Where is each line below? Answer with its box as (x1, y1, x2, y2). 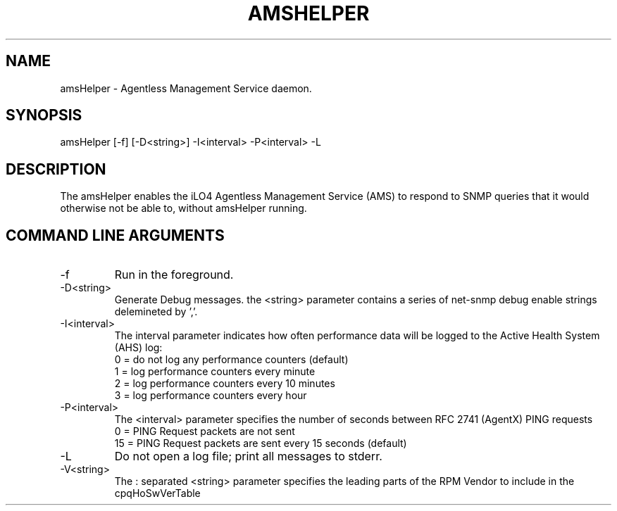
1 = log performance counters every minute (114, 365, 316, 378)
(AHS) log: (114, 341, 163, 354)
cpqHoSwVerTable (114, 487, 201, 500)
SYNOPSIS (6, 106, 82, 125)
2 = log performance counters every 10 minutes (114, 377, 335, 390)
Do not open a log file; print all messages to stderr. (114, 449, 382, 464)
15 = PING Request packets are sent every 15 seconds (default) (114, 437, 407, 450)
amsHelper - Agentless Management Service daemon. (60, 82, 312, 94)
